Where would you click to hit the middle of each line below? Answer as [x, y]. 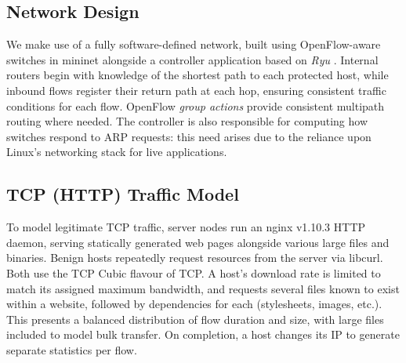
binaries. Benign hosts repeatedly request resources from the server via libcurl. [195, 258]
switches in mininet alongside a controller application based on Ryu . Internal [192, 59]
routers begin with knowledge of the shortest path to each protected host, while [198, 75]
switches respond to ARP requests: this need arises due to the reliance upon [189, 136]
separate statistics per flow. [72, 349]
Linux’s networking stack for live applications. [117, 152]
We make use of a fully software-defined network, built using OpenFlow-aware [194, 44]
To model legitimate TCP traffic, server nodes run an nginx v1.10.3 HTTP [186, 227]
